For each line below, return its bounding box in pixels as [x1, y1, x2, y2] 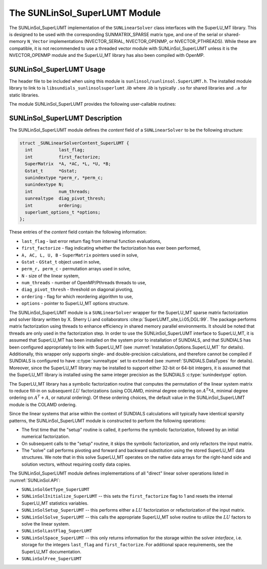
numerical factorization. [21, 434, 70, 439]
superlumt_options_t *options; [25, 209, 101, 215]
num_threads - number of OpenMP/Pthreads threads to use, [21, 280, 147, 286]
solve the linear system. [21, 521, 70, 526]
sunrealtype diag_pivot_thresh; [25, 196, 106, 201]
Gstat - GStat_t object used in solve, [21, 259, 101, 264]
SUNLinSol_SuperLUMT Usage [9, 65, 106, 74]
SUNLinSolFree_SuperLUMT [21, 556, 82, 561]
